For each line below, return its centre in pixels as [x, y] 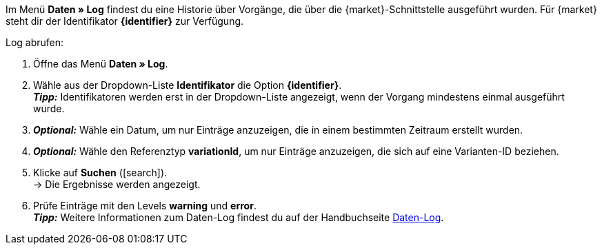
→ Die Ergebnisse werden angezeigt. [117, 184]
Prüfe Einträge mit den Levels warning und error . [145, 206]
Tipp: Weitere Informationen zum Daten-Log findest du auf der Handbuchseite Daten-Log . [239, 217]
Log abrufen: [35, 42]
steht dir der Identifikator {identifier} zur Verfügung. [125, 21]
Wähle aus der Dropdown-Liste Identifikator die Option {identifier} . [188, 85]
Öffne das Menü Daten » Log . [101, 64]
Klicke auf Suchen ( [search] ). [100, 173]
